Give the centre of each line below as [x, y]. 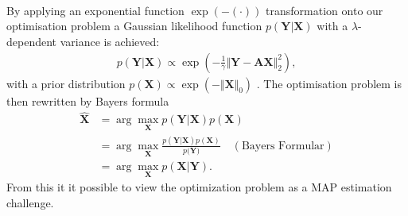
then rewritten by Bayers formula [88, 100]
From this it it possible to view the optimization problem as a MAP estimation [199, 187]
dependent [32, 41]
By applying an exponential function [95, 10]
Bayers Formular [283, 146]
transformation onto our [324, 10]
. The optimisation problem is [329, 83]
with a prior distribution [66, 83]
